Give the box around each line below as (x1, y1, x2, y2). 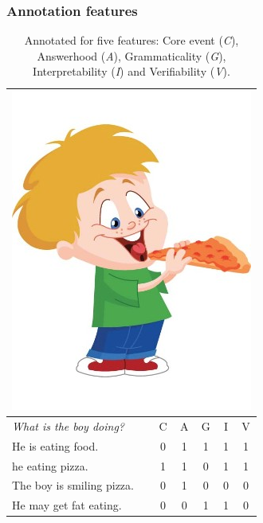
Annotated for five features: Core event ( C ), (24, 32, 239, 49)
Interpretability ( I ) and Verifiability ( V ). (33, 63, 230, 80)
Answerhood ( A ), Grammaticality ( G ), (37, 47, 226, 64)
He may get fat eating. (12, 497, 122, 513)
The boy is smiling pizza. (12, 477, 134, 494)
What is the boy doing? (12, 417, 125, 434)
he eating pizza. (12, 457, 88, 474)
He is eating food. (12, 437, 99, 454)
